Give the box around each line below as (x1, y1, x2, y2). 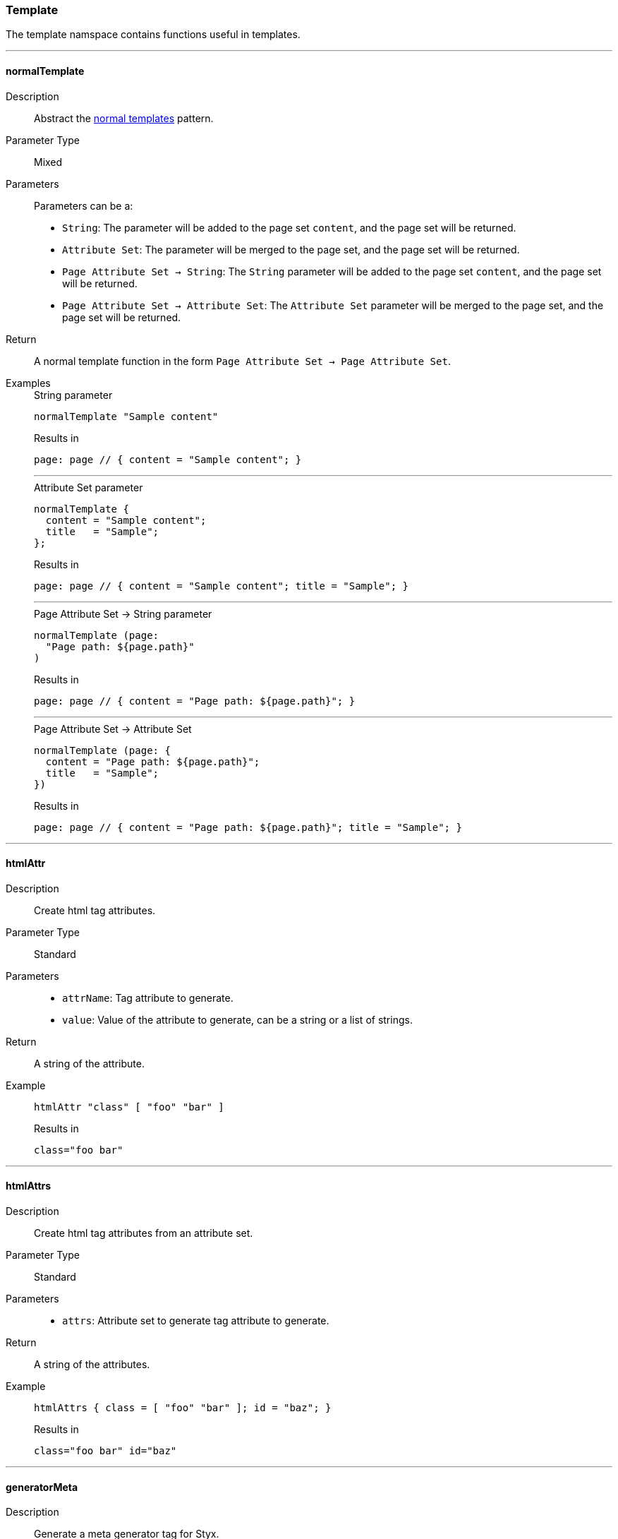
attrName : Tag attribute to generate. (62, 991, 234, 1004)
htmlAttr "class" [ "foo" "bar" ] (34, 1101, 224, 1113)
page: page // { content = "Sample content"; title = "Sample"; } (34, 580, 409, 592)
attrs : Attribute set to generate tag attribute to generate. (62, 1315, 329, 1327)
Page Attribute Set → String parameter (34, 607, 212, 620)
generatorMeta (6, 1480, 78, 1493)
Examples (6, 376, 51, 389)
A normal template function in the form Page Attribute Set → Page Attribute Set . (34, 354, 451, 367)
